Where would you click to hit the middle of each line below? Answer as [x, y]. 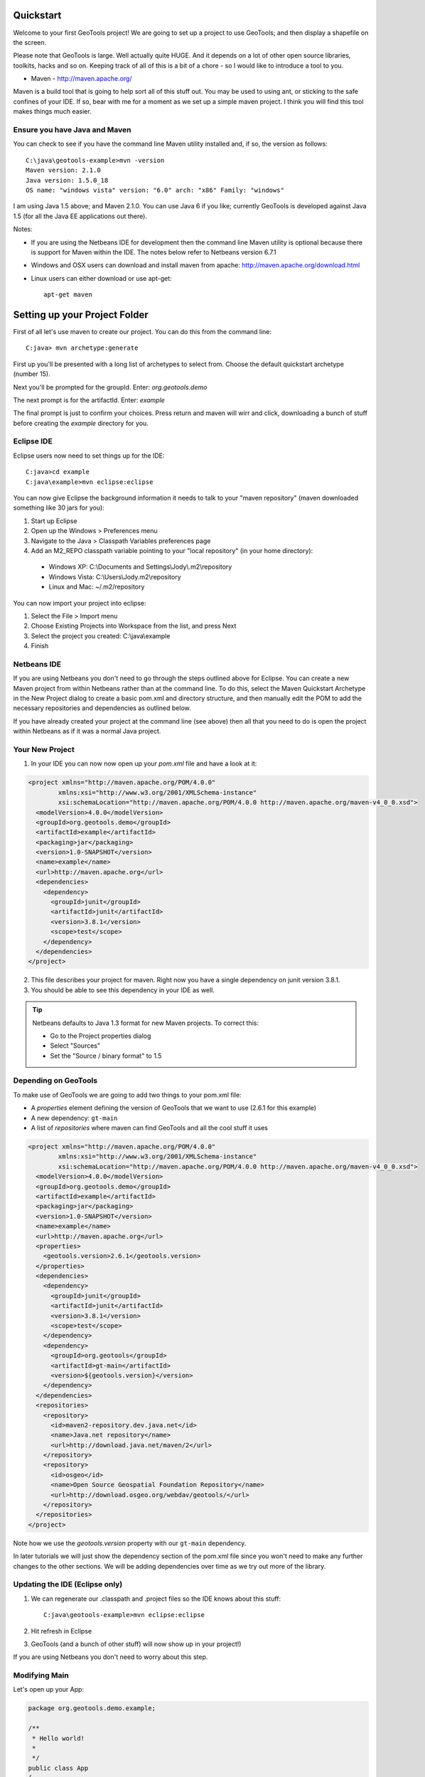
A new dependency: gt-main [74, 1118]
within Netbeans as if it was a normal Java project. [87, 731]
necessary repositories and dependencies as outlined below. [102, 708]
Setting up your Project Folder [81, 315]
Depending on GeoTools [55, 1080]
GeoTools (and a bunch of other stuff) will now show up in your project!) [136, 1644]
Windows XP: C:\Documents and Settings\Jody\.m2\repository [140, 567]
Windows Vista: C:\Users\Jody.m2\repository [115, 576]
